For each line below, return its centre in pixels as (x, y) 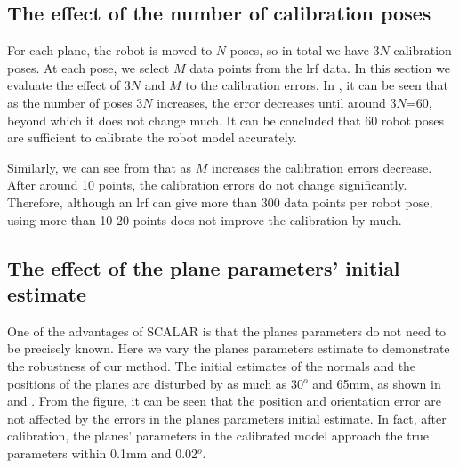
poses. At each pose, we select (89, 67)
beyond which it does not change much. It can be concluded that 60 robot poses (226, 120)
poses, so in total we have (299, 50)
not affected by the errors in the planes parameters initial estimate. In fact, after (227, 418)
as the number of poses (70, 102)
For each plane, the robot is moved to (110, 50)
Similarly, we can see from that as (100, 167)
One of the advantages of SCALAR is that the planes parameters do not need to (227, 331)
